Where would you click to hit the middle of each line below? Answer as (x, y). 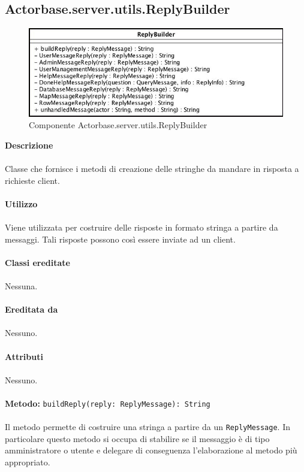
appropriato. (28, 462)
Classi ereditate (37, 262)
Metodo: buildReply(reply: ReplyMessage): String (108, 403)
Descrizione (29, 145)
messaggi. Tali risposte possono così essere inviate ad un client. (120, 239)
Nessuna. (21, 286)
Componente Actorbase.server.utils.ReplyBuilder (118, 125)
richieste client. (32, 180)
